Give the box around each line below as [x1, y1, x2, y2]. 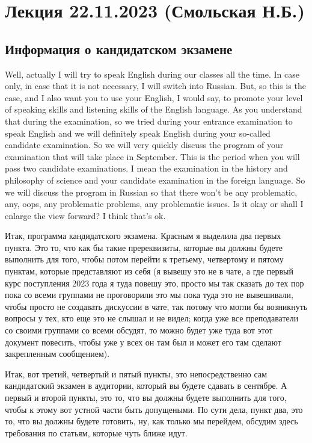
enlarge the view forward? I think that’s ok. [5, 209, 166, 221]
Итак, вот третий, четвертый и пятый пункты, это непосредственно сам [5, 367, 267, 380]
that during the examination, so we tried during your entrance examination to [5, 114, 293, 127]
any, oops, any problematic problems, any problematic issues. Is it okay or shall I [5, 197, 304, 210]
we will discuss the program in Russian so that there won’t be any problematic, [5, 185, 298, 198]
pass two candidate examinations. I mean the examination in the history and [5, 162, 288, 175]
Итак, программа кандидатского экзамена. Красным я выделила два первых [5, 229, 281, 242]
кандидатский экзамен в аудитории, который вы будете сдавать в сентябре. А [5, 379, 287, 392]
